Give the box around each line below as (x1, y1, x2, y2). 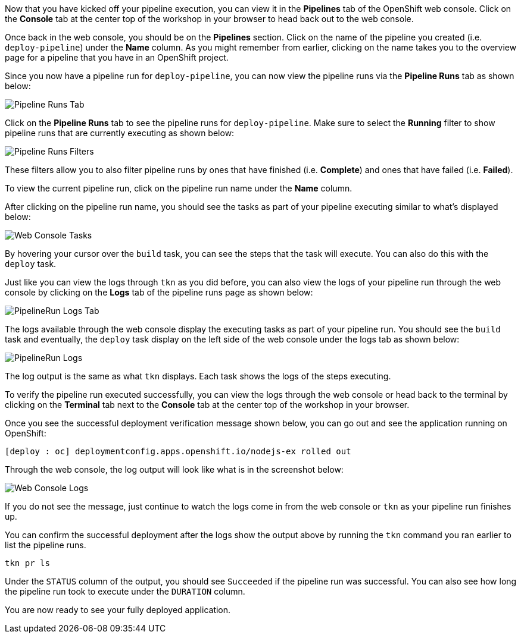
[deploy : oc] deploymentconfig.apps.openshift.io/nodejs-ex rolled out (5, 447, 351, 456)
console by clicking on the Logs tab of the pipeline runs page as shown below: (5, 287, 313, 297)
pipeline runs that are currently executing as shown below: (5, 128, 235, 138)
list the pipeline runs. (5, 540, 86, 550)
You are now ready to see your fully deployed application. (5, 605, 231, 615)
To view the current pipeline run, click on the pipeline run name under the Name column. (5, 183, 352, 193)
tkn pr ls (5, 558, 50, 568)
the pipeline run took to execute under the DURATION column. (5, 586, 245, 596)
